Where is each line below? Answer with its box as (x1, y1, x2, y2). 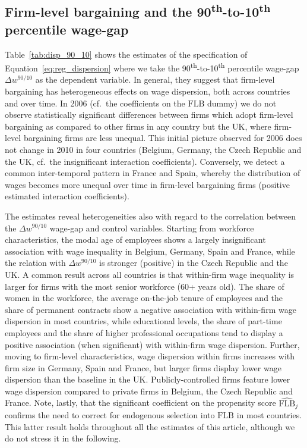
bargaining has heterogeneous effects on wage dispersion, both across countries (5, 85, 290, 98)
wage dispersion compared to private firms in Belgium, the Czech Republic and (5, 384, 293, 397)
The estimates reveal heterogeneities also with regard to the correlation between (5, 209, 296, 222)
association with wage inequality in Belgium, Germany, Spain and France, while (5, 245, 295, 257)
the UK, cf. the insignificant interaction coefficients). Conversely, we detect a (5, 155, 285, 167)
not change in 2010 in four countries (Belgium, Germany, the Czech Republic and (5, 143, 302, 155)
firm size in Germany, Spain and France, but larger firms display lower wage (5, 361, 281, 374)
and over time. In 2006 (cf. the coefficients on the (5, 96, 185, 109)
